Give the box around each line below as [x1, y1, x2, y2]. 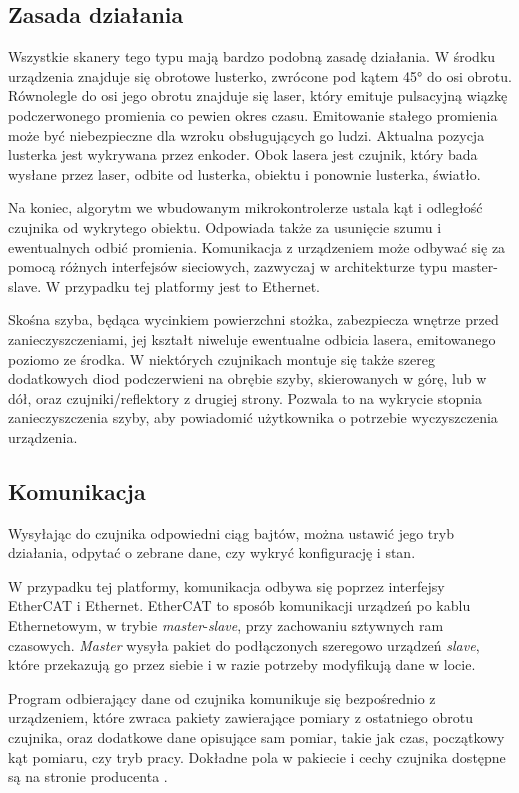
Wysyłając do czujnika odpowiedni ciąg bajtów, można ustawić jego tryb [8, 522, 454, 543]
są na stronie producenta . [8, 766, 168, 787]
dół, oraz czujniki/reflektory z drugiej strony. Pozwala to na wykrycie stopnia [8, 387, 482, 408]
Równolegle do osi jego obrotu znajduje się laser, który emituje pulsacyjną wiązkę [8, 85, 508, 106]
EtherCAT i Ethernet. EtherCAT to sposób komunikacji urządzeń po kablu [8, 595, 471, 616]
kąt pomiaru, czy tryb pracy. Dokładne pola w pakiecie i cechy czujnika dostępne [8, 746, 506, 767]
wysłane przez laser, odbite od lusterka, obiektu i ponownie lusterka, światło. [8, 163, 481, 184]
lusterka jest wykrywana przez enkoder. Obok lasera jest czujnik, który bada [8, 144, 478, 165]
